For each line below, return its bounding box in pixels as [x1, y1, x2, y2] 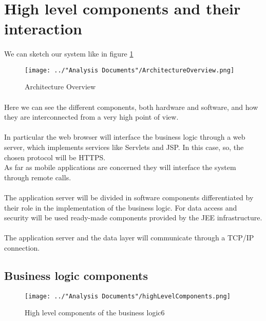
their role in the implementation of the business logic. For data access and [4, 202, 237, 213]
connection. [4, 242, 40, 253]
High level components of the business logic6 [25, 307, 165, 318]
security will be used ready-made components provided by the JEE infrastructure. [4, 212, 262, 223]
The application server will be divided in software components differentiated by [4, 192, 254, 202]
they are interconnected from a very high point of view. [4, 111, 179, 122]
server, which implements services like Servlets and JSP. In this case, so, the [4, 141, 244, 152]
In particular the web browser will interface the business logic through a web [4, 131, 245, 142]
